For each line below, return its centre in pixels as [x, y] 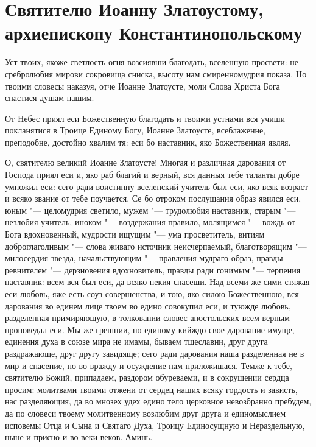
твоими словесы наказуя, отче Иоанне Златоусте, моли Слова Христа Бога [142, 86]
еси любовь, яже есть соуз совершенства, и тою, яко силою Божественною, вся [152, 294]
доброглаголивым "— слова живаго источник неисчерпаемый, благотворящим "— [156, 246]
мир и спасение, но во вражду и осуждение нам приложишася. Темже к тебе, [149, 365]
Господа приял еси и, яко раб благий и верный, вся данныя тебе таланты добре [152, 174]
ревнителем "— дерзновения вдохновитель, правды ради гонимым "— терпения [153, 269]
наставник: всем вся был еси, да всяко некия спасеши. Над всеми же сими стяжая [157, 282]
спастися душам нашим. [50, 98]
